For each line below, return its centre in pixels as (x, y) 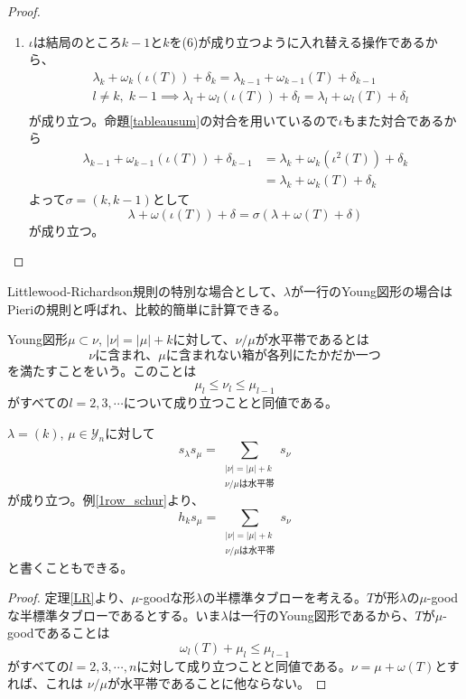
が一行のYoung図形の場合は (372, 290)
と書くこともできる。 (70, 567)
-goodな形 (168, 597)
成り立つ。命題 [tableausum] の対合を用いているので (190, 120)
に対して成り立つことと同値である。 (244, 665)
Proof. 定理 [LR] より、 (70, 597)
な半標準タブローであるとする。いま (114, 615)
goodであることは (59, 633)
